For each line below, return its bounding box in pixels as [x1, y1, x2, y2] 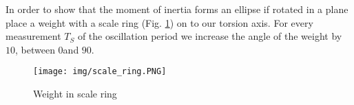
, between [15, 42, 55, 56]
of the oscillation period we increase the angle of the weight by [77, 29, 342, 43]
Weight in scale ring [33, 86, 117, 101]
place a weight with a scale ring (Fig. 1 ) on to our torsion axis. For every [6, 15, 313, 30]
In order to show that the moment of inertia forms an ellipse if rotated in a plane [6, 2, 348, 16]
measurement [6, 29, 61, 43]
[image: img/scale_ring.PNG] [33, 67, 167, 77]
